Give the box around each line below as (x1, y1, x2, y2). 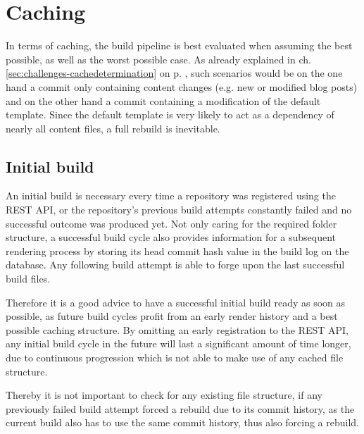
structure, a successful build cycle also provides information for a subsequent (6, 230, 337, 244)
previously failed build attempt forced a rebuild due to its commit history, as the (6, 401, 355, 416)
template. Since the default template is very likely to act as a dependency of (6, 107, 334, 122)
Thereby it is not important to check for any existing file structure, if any (6, 387, 322, 402)
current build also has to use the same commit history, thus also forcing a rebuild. (6, 415, 360, 430)
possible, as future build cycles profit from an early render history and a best (6, 309, 338, 323)
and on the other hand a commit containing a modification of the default (6, 93, 321, 108)
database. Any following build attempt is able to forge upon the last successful (6, 257, 345, 272)
